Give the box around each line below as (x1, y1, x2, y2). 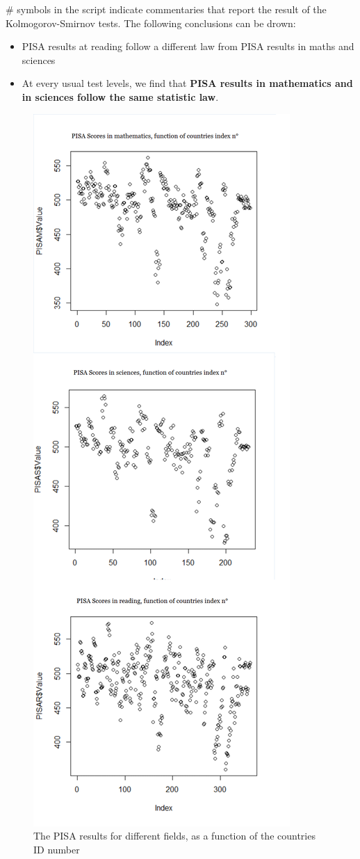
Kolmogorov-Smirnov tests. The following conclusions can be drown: (6, 15, 296, 30)
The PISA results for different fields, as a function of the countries (33, 828, 316, 843)
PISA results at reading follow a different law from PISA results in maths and (22, 39, 354, 54)
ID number (33, 842, 80, 856)
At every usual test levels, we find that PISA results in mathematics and (22, 76, 353, 90)
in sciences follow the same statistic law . (22, 89, 219, 104)
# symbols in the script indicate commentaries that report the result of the (6, 2, 327, 16)
